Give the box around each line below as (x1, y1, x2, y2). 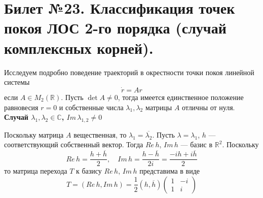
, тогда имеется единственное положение (118, 91, 244, 102)
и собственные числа (59, 102, 124, 112)
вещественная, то (73, 129, 127, 140)
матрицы (145, 102, 172, 112)
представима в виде (139, 166, 200, 176)
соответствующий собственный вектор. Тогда (4, 139, 143, 150)
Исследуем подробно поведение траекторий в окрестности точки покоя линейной (4, 67, 254, 77)
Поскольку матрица (4, 129, 64, 140)
